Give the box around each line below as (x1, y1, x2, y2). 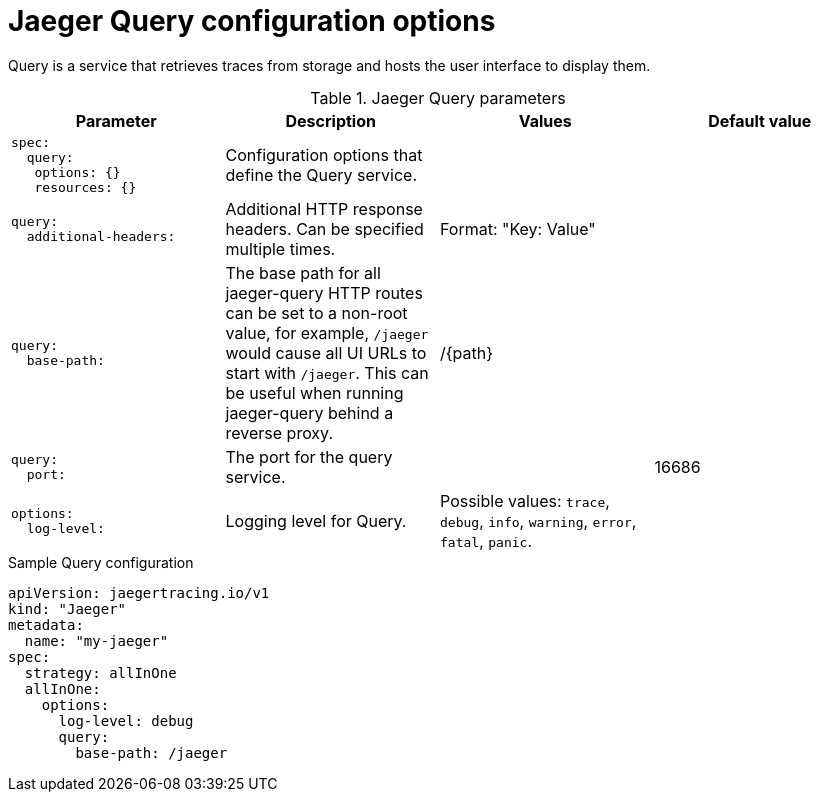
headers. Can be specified (225, 218, 424, 239)
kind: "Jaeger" (8, 600, 127, 617)
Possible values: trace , (440, 490, 610, 511)
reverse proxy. (225, 422, 333, 443)
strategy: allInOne (24, 664, 177, 681)
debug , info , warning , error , (440, 510, 637, 531)
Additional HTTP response (225, 198, 423, 219)
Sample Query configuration (8, 553, 194, 571)
